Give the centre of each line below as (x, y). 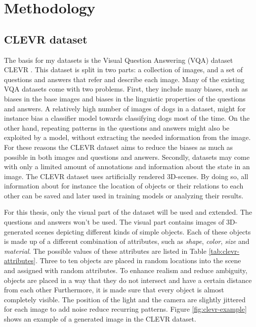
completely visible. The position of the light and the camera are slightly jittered (125, 299)
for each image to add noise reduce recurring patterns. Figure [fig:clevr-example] (126, 309)
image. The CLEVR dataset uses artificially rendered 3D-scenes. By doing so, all (126, 176)
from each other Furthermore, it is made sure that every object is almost (114, 290)
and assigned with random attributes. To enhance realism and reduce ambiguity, (126, 270)
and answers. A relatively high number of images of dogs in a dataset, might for (125, 108)
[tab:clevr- (224, 251)
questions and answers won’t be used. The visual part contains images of (114, 222)
